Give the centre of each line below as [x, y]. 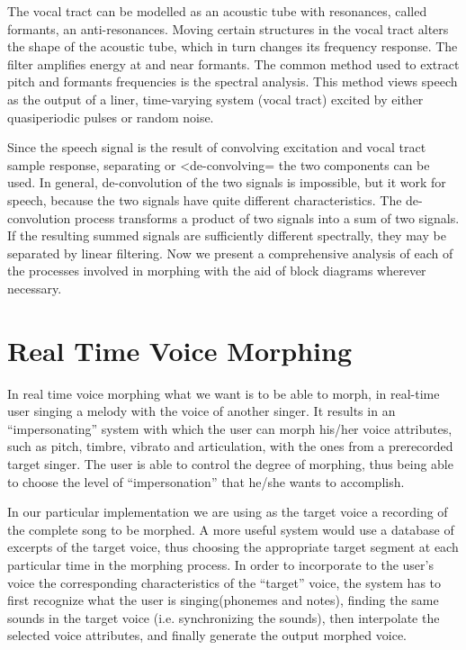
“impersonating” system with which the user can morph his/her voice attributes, [230, 428]
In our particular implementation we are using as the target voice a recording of [228, 512]
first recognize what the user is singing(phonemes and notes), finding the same [223, 600]
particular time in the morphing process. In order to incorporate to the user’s [220, 564]
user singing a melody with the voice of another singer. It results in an [202, 411]
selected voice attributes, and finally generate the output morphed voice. [207, 635]
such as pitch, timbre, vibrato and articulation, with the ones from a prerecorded [230, 446]
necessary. [35, 288]
